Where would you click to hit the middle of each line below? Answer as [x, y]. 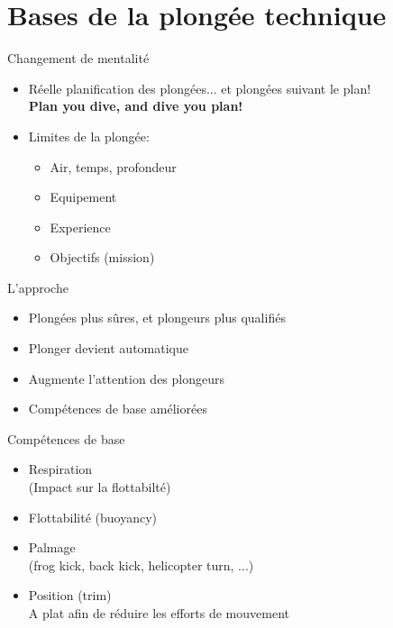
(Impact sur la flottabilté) [100, 487]
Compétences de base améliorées [118, 409]
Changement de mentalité [78, 58]
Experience [80, 227]
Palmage [52, 547]
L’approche [38, 287]
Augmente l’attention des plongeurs [126, 378]
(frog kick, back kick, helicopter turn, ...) [141, 564]
